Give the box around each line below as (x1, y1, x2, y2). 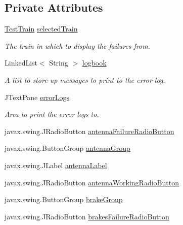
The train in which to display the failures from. (5, 40, 150, 51)
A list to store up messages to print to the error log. (5, 74, 165, 85)
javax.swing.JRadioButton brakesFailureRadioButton (5, 211, 169, 221)
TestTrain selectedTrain (5, 23, 78, 34)
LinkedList (5, 57, 38, 68)
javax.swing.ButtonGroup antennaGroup (5, 143, 130, 153)
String (49, 57, 68, 68)
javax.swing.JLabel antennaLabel (5, 159, 107, 170)
